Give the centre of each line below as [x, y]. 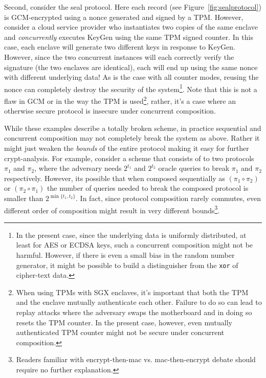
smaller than [24, 198]
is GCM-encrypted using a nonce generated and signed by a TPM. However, [124, 17]
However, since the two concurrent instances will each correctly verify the [119, 57]
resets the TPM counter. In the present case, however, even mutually [124, 322]
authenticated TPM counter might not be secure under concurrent [120, 332]
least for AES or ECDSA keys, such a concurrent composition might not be [135, 245]
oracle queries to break [194, 168]
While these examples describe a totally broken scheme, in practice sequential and [133, 128]
